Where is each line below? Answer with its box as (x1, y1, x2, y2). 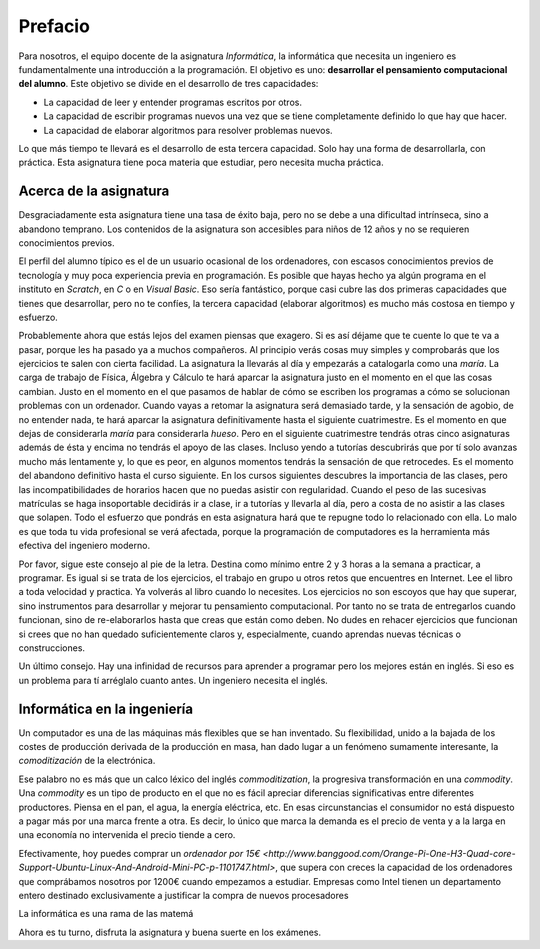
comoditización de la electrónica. (18, 755, 156, 767)
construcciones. (18, 641, 85, 654)
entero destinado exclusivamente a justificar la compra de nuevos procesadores (18, 889, 349, 901)
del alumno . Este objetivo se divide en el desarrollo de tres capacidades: (18, 78, 319, 90)
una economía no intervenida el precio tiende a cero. (18, 829, 236, 841)
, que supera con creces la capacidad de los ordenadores (275, 861, 513, 874)
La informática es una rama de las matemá (18, 908, 194, 920)
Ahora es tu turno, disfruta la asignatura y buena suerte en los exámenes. (18, 926, 322, 938)
